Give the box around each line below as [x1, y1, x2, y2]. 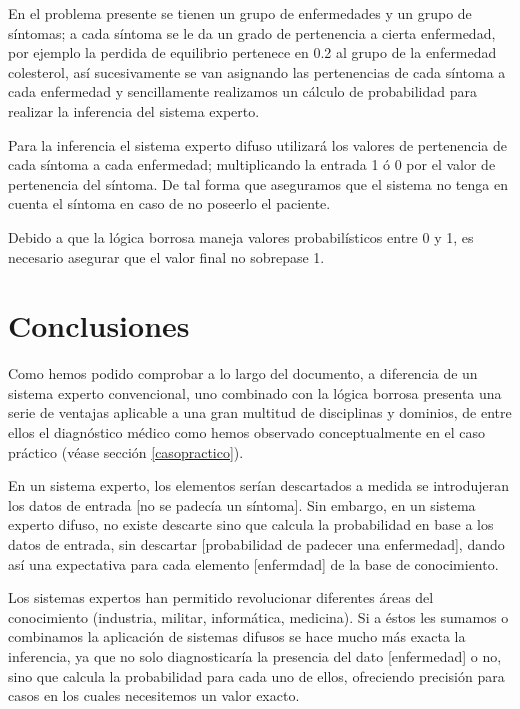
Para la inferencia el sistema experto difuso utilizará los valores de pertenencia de [8, 134, 507, 155]
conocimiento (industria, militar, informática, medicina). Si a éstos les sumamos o [8, 606, 509, 627]
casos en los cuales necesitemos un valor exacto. [8, 685, 300, 706]
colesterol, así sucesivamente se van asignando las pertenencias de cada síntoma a [8, 61, 506, 82]
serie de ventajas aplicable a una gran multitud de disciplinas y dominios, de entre [8, 402, 512, 423]
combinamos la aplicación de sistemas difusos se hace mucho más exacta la [8, 626, 466, 647]
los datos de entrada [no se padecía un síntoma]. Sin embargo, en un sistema [8, 494, 476, 515]
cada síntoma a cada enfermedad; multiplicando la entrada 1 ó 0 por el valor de [8, 154, 496, 175]
